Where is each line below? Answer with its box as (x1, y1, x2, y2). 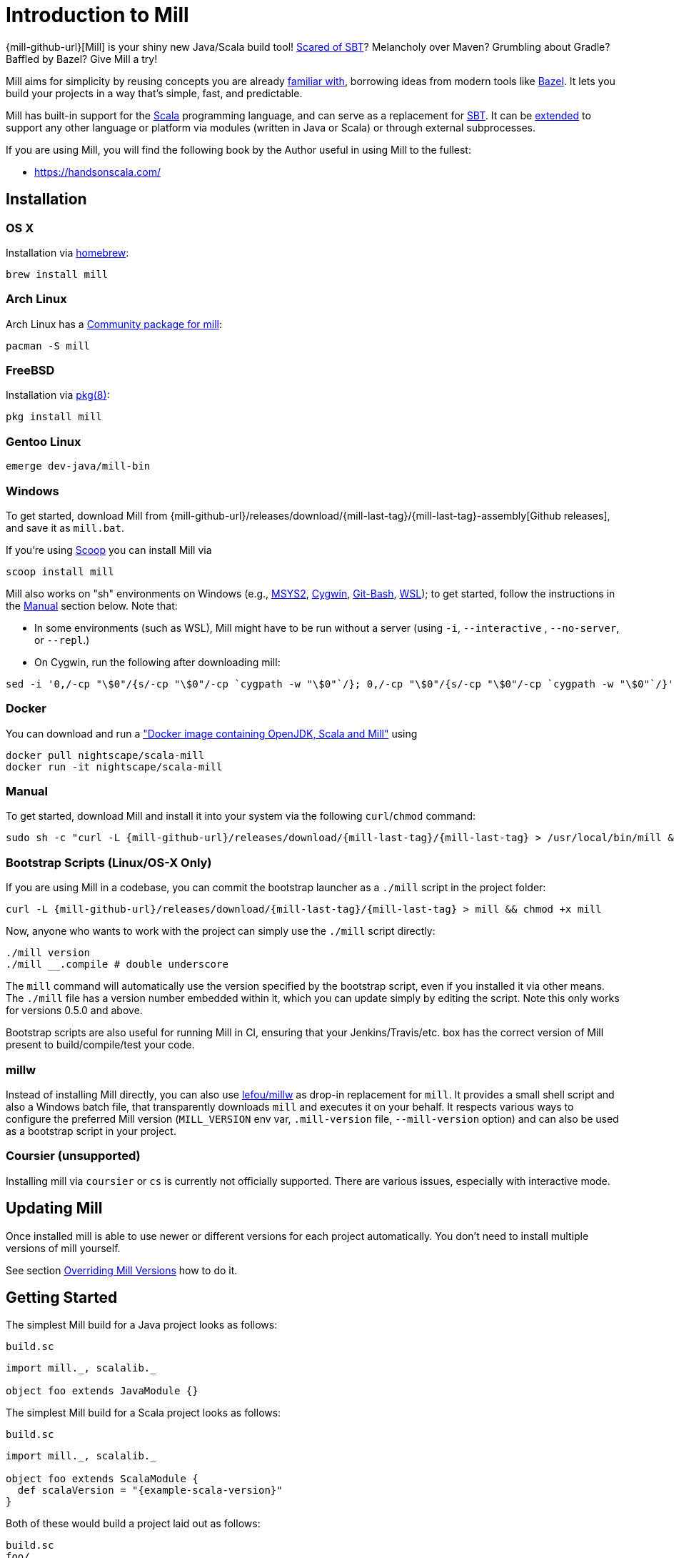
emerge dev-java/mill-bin (6, 460, 151, 472)
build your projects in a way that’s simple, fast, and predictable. (6, 86, 303, 99)
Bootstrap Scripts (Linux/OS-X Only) (6, 855, 212, 870)
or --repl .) (34, 633, 90, 646)
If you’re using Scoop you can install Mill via (6, 543, 212, 556)
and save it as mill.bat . (6, 521, 124, 534)
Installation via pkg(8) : (6, 389, 110, 402)
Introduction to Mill (6, 3, 189, 27)
